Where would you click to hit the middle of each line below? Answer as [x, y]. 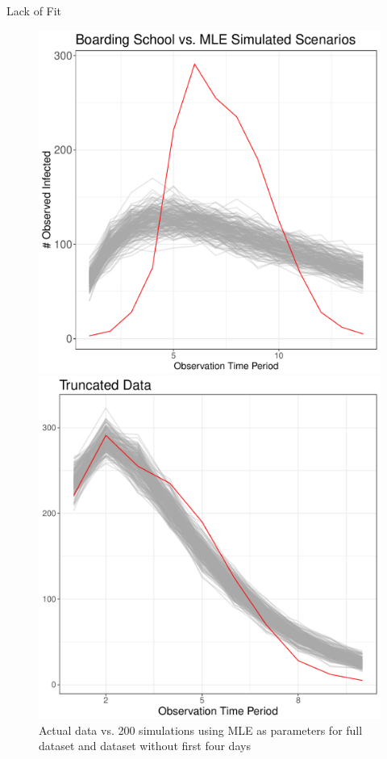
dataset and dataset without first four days [145, 746]
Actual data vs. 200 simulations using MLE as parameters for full [201, 730]
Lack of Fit [34, 10]
